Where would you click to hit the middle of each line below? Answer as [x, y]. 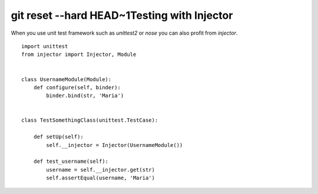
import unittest [45, 46]
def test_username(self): [71, 161]
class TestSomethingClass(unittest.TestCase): [90, 120]
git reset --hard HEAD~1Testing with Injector [122, 15]
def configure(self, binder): [77, 87]
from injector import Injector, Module [79, 55]
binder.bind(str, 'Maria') [85, 96]
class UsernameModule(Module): [67, 79]
